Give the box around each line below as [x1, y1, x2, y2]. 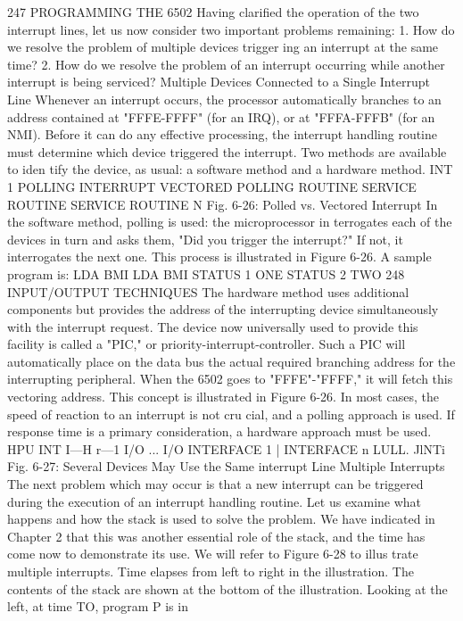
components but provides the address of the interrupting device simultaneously [7, 300, 439, 319]
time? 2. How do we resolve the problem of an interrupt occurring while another [7, 54, 445, 73]
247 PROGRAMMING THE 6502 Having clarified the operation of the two [7, 3, 419, 21]
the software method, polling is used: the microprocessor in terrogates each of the [7, 212, 452, 231]
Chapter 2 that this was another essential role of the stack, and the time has [7, 526, 426, 545]
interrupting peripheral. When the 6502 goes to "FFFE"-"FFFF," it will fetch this [7, 369, 453, 388]
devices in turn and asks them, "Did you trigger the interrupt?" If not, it [7, 229, 403, 248]
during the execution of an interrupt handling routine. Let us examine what [7, 492, 422, 510]
